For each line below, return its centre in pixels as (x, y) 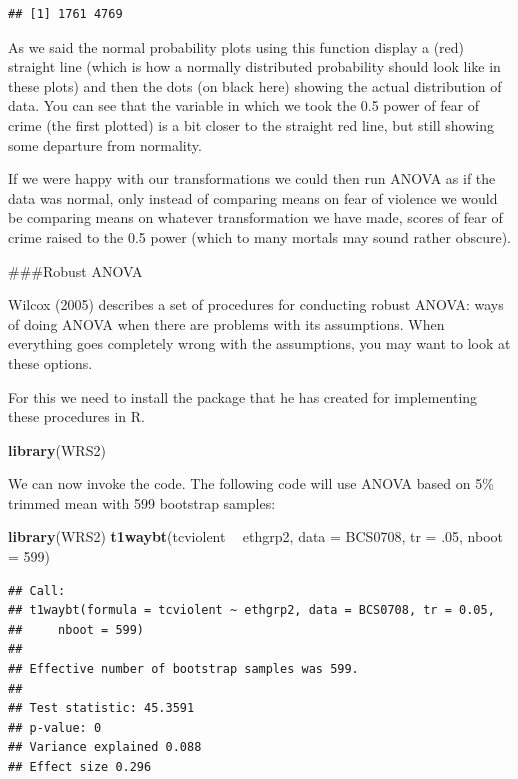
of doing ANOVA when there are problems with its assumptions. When (226, 323)
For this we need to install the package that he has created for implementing (243, 396)
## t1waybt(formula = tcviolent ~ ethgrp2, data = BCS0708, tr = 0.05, (251, 610)
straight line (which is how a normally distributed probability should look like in (254, 66)
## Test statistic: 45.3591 (101, 708)
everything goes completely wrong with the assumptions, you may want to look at (259, 343)
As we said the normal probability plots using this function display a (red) (236, 46)
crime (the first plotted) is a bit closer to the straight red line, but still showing (251, 124)
